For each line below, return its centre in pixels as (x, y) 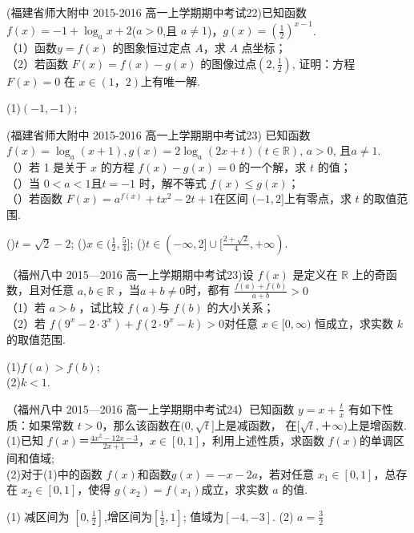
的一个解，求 (273, 167)
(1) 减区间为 (38, 516)
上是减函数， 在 (255, 424)
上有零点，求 (318, 198)
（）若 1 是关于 (47, 167)
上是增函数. (377, 424)
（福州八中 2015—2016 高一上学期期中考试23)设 (130, 274)
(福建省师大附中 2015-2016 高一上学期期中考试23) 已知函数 (159, 134)
